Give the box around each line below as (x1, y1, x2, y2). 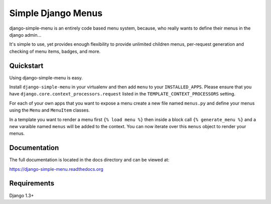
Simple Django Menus (9, 8, 103, 19)
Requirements (9, 179, 55, 188)
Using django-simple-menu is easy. (9, 74, 83, 80)
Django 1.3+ (9, 192, 34, 198)
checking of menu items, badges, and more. (9, 48, 101, 54)
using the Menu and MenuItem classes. (9, 107, 90, 113)
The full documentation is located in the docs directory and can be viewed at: (9, 157, 170, 163)
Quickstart (9, 61, 44, 70)
